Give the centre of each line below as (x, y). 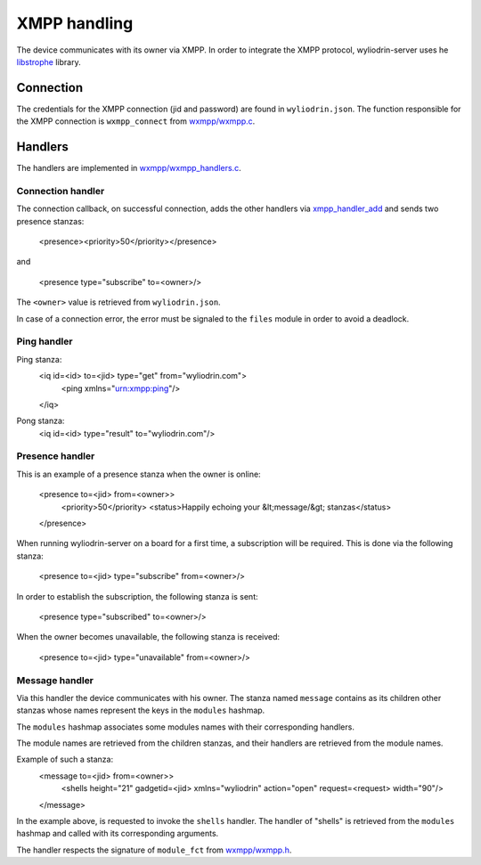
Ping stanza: (39, 359)
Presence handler (56, 456)
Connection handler (61, 191)
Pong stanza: (41, 421)
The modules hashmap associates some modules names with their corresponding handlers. (186, 727)
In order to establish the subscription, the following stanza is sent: (137, 596)
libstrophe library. (49, 61)
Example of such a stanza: (65, 759)
